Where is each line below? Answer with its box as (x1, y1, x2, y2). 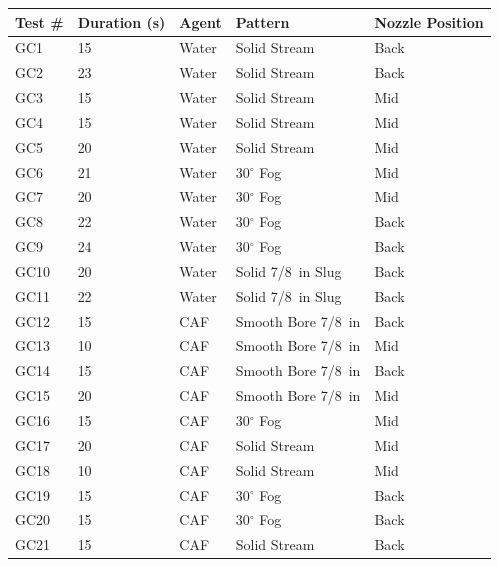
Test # (15, 11, 64, 32)
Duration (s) (77, 11, 166, 32)
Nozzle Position (374, 11, 484, 32)
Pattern (235, 11, 290, 32)
